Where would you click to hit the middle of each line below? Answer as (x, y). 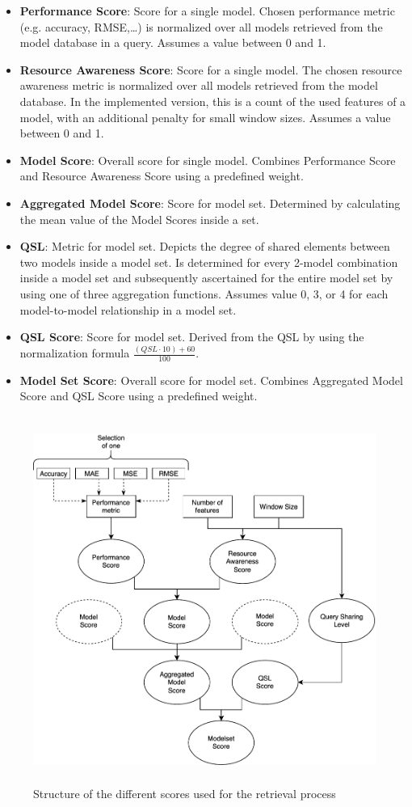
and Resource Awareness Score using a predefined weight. (162, 176)
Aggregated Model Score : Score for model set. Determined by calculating (210, 203)
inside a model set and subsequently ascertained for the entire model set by (206, 278)
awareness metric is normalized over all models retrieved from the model (199, 85)
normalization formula (75, 353)
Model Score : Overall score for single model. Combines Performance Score (208, 160)
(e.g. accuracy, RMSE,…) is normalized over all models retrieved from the (201, 26)
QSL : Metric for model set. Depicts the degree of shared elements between (205, 246)
